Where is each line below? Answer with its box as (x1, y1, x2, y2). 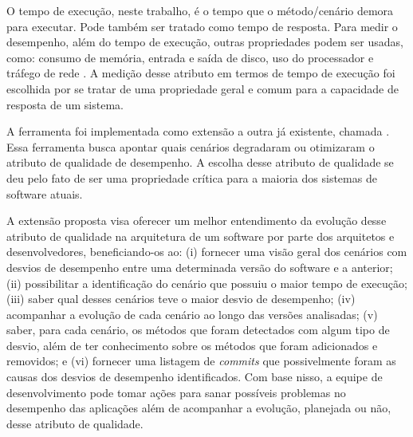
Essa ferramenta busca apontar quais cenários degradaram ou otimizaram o (6, 138, 375, 155)
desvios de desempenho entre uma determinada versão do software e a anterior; (6, 258, 393, 275)
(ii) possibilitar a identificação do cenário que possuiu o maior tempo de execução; (6, 274, 407, 291)
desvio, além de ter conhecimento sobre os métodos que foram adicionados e (6, 337, 378, 353)
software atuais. (6, 185, 83, 202)
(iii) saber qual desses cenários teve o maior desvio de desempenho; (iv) (6, 290, 356, 307)
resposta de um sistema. (6, 96, 124, 112)
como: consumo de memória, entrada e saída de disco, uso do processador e (6, 49, 374, 65)
